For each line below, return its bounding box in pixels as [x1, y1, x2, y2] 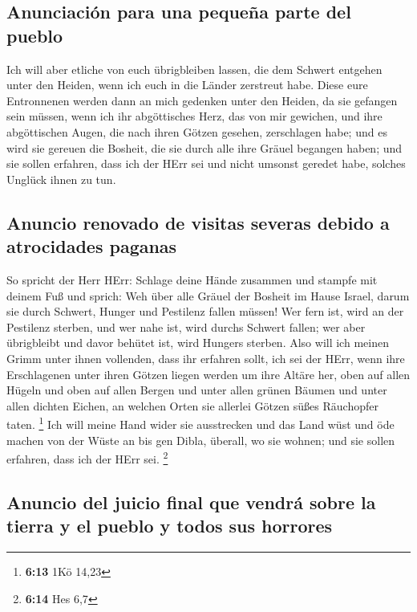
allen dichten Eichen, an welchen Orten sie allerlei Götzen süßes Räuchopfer [6, 397, 379, 414]
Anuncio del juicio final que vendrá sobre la [6, 489, 376, 514]
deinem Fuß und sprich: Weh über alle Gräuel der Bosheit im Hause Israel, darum [6, 287, 410, 304]
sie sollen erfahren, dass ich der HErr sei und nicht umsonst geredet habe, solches [6, 155, 406, 172]
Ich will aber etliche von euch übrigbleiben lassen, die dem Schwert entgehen [6, 60, 383, 77]
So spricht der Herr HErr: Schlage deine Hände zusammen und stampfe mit [6, 271, 378, 288]
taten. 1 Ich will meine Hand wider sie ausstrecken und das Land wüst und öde [6, 414, 395, 432]
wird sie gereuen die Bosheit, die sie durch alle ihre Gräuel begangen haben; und [6, 139, 403, 156]
